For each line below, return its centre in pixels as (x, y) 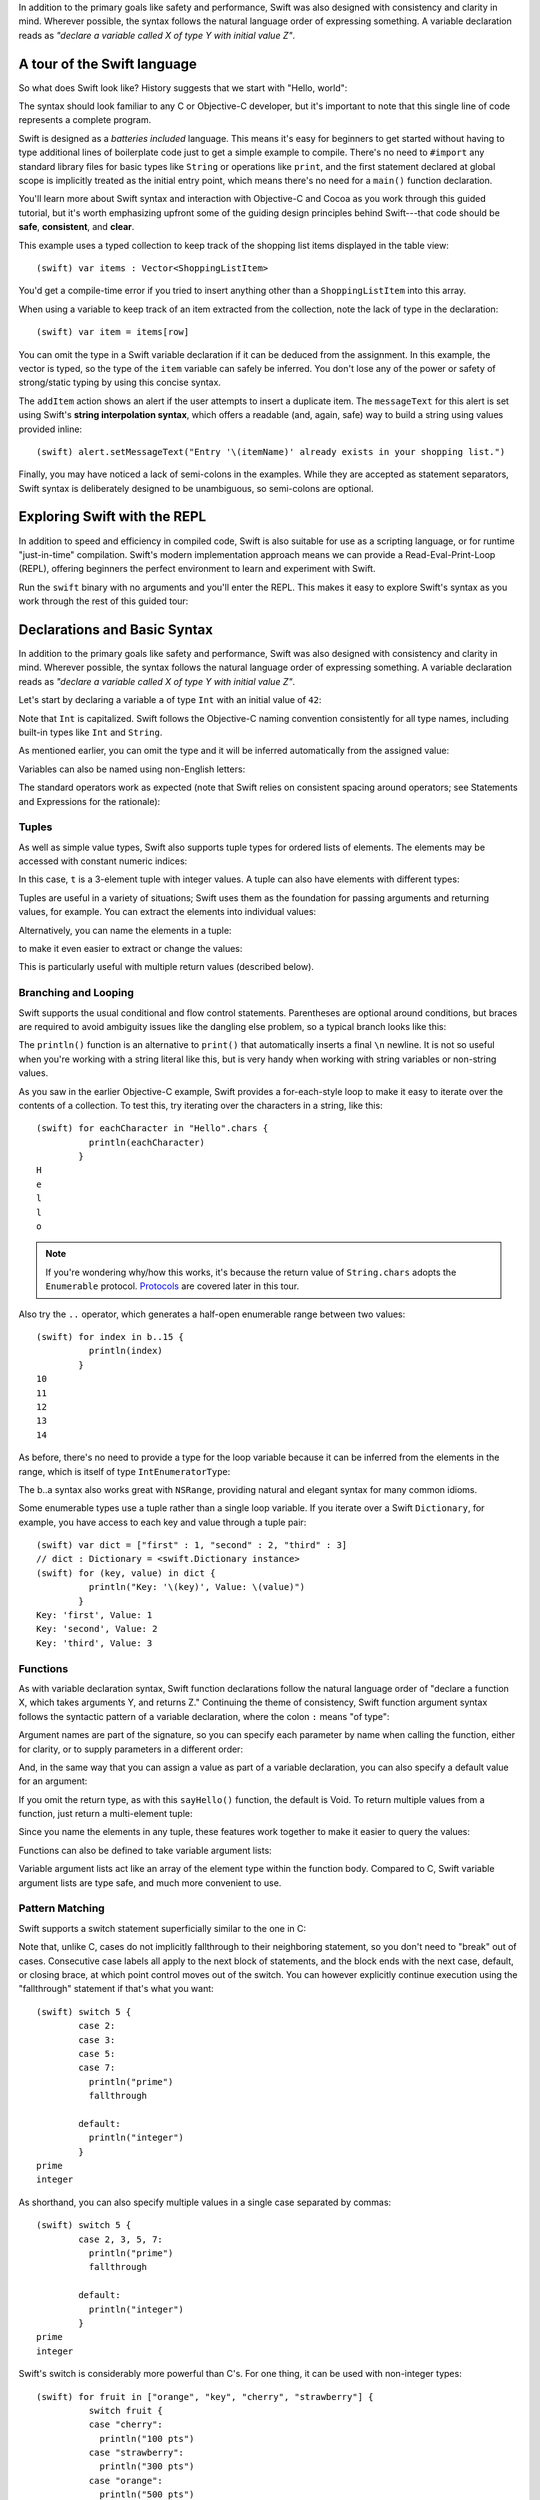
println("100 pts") (147, 2438)
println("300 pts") (147, 2466)
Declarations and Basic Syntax (116, 629)
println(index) (126, 1351)
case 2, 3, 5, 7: (121, 2239)
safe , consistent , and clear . (76, 227)
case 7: (97, 2068)
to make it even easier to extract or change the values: (130, 949)
